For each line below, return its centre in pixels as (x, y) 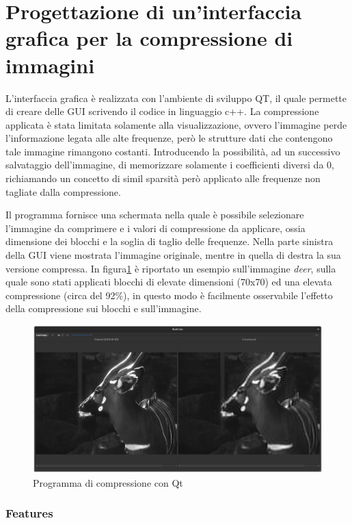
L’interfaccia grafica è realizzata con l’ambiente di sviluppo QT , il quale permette (176, 98)
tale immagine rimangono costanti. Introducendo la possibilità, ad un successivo (173, 151)
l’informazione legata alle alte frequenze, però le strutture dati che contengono (169, 138)
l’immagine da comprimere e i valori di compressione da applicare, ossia (155, 228)
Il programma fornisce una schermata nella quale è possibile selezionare (155, 215)
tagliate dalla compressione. (63, 191)
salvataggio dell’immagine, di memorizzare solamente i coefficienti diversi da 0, (170, 165)
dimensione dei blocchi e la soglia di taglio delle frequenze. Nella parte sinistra (170, 241)
